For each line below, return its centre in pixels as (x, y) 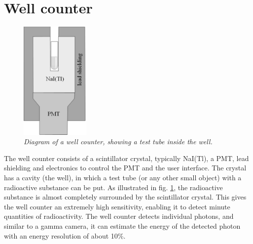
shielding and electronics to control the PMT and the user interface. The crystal (125, 168)
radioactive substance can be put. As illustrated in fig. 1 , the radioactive (113, 187)
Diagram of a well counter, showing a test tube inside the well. (118, 142)
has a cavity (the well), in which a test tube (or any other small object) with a (123, 178)
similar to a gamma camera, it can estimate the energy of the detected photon (122, 225)
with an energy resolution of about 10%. (65, 235)
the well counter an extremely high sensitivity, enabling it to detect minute (117, 206)
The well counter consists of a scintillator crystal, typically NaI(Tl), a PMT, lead (126, 158)
